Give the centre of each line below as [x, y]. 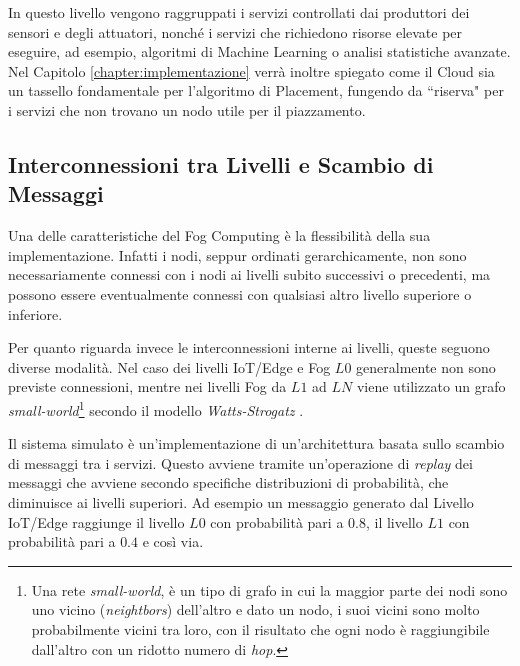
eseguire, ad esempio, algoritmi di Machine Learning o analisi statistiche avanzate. [259, 51]
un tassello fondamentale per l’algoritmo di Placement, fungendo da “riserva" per [256, 90]
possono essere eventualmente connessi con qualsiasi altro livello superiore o [240, 293]
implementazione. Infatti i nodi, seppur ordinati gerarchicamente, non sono [237, 254]
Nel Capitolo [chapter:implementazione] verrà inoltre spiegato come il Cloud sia [251, 70]
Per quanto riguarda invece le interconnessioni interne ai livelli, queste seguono [249, 347]
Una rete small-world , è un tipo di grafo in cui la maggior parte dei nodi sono [269, 589]
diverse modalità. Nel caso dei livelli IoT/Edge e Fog [169, 366]
